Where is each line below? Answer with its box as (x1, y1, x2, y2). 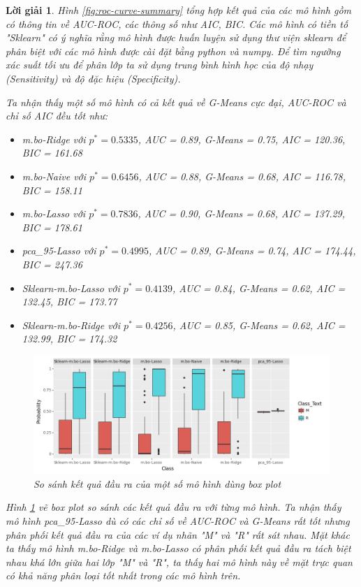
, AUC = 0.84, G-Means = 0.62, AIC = (172, 280, 346, 295)
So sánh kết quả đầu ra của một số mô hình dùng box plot (34, 476, 281, 491)
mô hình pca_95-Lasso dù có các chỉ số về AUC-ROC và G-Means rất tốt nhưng (6, 513, 350, 528)
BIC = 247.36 (22, 256, 82, 271)
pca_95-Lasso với (22, 243, 96, 258)
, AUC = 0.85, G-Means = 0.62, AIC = (172, 317, 346, 332)
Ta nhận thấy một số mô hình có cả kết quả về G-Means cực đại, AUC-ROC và (6, 94, 346, 109)
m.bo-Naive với (22, 168, 87, 183)
